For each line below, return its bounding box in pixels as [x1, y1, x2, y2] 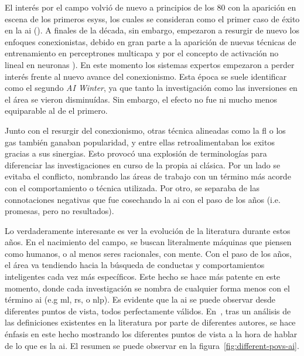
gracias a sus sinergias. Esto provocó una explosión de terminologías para [5, 147, 267, 160]
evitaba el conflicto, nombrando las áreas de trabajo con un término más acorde [5, 170, 291, 182]
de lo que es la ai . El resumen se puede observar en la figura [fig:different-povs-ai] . [5, 339, 299, 351]
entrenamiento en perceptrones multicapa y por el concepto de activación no [5, 47, 279, 59]
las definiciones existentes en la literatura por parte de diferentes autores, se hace [5, 316, 296, 328]
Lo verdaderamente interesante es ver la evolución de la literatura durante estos [5, 224, 291, 236]
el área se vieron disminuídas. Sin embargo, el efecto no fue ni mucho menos [5, 93, 278, 105]
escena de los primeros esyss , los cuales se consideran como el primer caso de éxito [5, 12, 300, 25]
